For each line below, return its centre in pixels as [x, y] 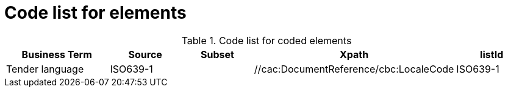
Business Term [57, 54]
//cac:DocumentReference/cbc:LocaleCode [354, 69]
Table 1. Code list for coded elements [267, 40]
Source [145, 54]
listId [492, 54]
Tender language [45, 69]
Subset [217, 54]
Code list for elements [95, 13]
